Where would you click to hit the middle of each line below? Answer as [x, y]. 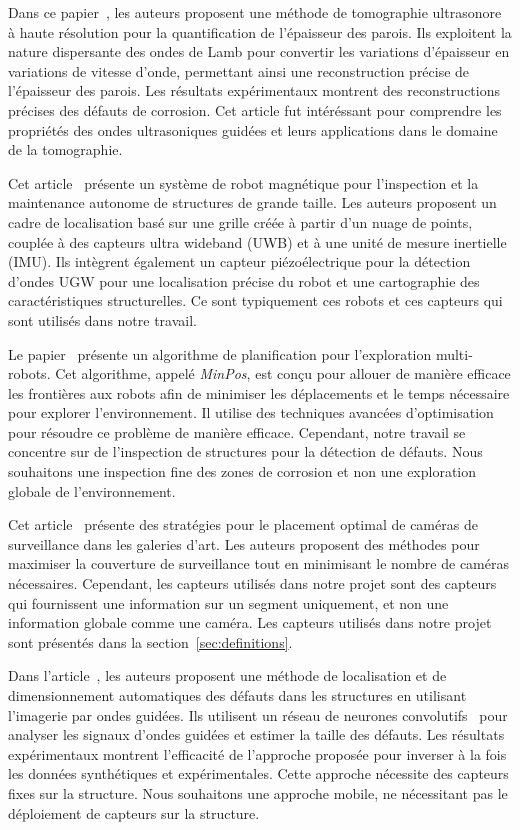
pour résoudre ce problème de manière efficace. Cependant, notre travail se [237, 431]
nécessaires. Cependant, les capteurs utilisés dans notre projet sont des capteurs [252, 583]
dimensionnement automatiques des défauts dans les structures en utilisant [237, 695]
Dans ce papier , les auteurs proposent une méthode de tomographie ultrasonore [255, 12]
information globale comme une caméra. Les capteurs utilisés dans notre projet [250, 622]
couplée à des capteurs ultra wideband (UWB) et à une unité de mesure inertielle [257, 241]
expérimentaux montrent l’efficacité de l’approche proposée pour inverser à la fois [257, 753]
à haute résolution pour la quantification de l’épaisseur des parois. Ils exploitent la [260, 31]
